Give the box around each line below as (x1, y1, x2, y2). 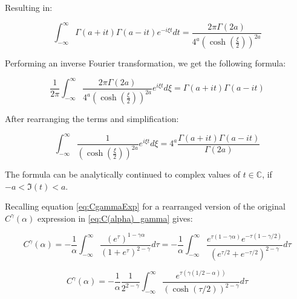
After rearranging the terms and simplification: (5, 112, 179, 125)
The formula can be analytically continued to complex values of (5, 168, 241, 181)
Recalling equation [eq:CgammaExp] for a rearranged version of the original (5, 200, 286, 213)
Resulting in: (5, 1, 53, 13)
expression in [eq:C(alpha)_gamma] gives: (37, 211, 193, 224)
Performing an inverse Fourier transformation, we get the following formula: (5, 57, 286, 69)
